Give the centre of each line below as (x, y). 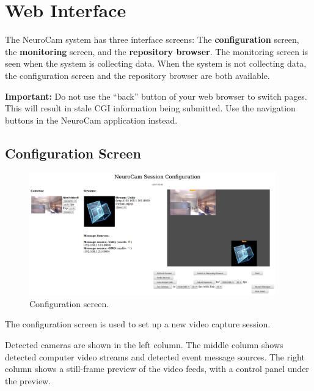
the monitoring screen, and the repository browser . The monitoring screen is (157, 51)
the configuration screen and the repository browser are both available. (137, 75)
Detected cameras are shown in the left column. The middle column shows (144, 345)
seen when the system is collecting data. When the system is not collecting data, (156, 63)
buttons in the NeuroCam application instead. (91, 120)
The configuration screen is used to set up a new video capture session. (138, 324)
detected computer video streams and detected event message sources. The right (155, 356)
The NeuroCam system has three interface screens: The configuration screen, (152, 39)
